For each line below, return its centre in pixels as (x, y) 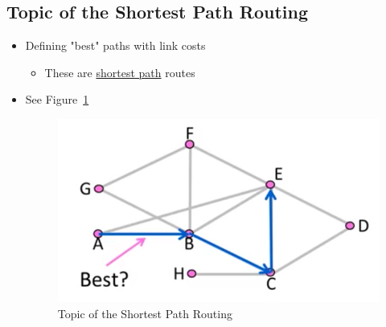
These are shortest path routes (120, 72)
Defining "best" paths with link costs (115, 45)
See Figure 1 (57, 99)
